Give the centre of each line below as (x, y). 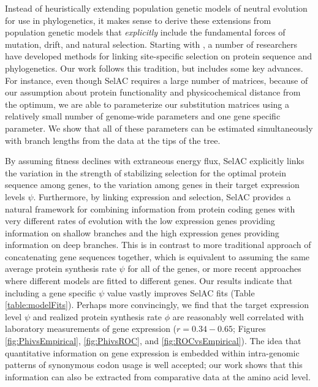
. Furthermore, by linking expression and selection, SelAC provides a (162, 196)
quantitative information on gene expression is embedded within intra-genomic (152, 352)
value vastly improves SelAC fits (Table (181, 292)
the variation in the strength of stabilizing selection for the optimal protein (146, 172)
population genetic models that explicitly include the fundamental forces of (145, 32)
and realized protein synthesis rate (97, 316)
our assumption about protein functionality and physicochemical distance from (153, 92)
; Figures (249, 329)
